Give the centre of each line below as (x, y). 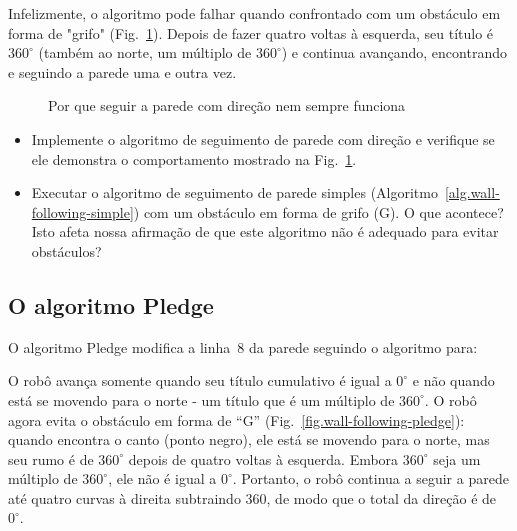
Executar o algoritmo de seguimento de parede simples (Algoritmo (234, 192)
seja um (457, 458)
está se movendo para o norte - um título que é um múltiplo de (201, 399)
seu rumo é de (51, 458)
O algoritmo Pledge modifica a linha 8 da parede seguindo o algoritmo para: (243, 346)
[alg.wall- (472, 192)
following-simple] (82, 211)
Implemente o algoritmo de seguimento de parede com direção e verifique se (263, 138)
